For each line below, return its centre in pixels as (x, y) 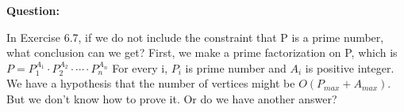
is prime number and (236, 67)
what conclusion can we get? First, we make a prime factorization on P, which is (202, 52)
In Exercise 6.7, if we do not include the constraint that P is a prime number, (195, 37)
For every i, (140, 67)
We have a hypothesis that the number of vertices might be (151, 83)
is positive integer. (350, 67)
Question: (33, 10)
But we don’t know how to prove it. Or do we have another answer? (172, 98)
